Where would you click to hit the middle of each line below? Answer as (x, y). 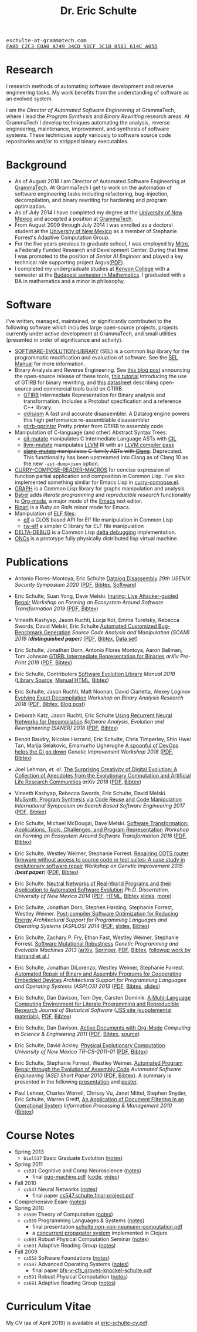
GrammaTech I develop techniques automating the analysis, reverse (88, 123)
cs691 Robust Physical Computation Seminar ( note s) (86, 1239)
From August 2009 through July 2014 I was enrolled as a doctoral (94, 225)
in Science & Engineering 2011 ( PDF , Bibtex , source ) (77, 1034)
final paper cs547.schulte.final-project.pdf (83, 1195)
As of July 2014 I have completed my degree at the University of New (98, 213)
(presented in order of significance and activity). (64, 340)
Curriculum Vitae (49, 1306)
